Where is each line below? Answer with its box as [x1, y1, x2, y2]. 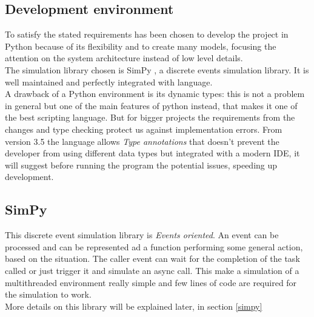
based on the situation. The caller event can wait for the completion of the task [5, 252, 300, 265]
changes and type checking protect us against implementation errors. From [5, 122, 282, 135]
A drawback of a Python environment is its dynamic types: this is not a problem [5, 87, 305, 100]
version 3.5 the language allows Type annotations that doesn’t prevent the [5, 135, 279, 147]
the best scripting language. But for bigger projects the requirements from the [5, 111, 295, 124]
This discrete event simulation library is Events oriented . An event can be [5, 229, 279, 241]
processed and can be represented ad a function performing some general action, [5, 240, 303, 253]
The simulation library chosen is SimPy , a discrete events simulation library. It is [5, 63, 309, 76]
